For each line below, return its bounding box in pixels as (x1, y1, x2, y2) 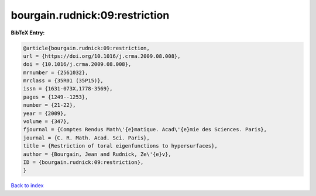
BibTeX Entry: (11, 29, 45, 36)
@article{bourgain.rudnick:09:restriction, (23, 44, 150, 51)
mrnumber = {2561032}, (23, 69, 88, 76)
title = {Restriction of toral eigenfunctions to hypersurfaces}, (23, 143, 218, 149)
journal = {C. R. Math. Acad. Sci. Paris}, (23, 134, 150, 141)
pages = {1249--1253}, (23, 93, 88, 100)
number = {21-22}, (23, 102, 76, 108)
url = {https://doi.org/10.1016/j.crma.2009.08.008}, (23, 52, 181, 60)
